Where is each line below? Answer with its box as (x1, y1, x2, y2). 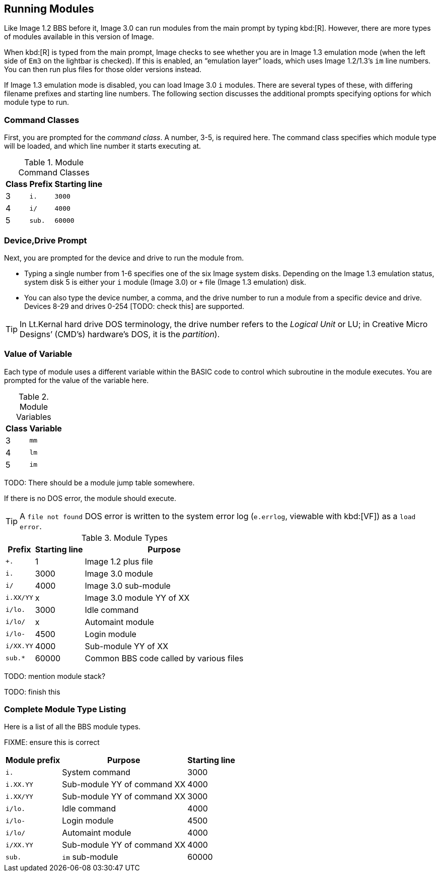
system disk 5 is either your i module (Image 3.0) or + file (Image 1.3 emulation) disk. (24, 277, 306, 286)
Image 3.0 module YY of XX (85, 592, 190, 603)
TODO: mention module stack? (4, 671, 106, 680)
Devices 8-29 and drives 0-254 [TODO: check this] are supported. (24, 301, 245, 310)
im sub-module (62, 852, 118, 862)
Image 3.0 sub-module (85, 580, 171, 591)
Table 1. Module (24, 157, 84, 168)
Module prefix (6, 755, 60, 766)
